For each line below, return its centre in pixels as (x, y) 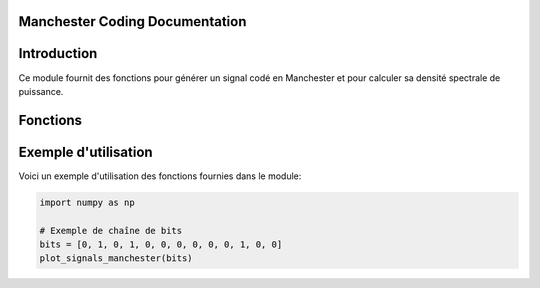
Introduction (58, 53)
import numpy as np (87, 202)
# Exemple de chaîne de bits (111, 230)
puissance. (41, 91)
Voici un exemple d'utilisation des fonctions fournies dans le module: (160, 176)
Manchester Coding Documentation (132, 21)
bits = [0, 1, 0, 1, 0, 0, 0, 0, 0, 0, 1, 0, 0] (161, 244)
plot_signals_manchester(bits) (116, 258)
